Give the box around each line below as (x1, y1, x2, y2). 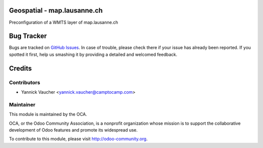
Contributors (9, 79, 40, 86)
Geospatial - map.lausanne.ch (9, 6, 103, 15)
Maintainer (9, 101, 36, 108)
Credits (9, 64, 32, 72)
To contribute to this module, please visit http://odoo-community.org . (9, 136, 148, 142)
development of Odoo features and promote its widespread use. (9, 127, 138, 133)
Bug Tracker (9, 32, 47, 40)
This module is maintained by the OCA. (9, 112, 87, 117)
